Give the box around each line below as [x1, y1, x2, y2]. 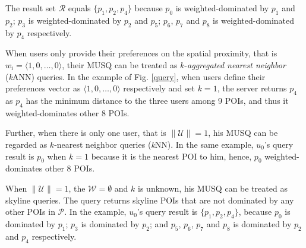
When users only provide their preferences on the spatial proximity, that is [5, 47, 277, 59]
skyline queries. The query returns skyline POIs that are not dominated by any [5, 193, 294, 206]
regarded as [5, 138, 48, 150]
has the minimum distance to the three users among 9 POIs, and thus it [26, 94, 289, 106]
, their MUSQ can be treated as [62, 58, 178, 71]
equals [68, 2, 91, 14]
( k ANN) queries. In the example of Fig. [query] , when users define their [5, 70, 266, 82]
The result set [5, 2, 56, 14]
